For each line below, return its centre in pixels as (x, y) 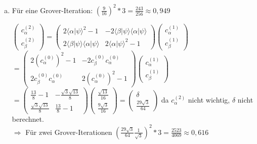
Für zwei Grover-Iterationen (69, 132)
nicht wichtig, (209, 100)
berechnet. (28, 119)
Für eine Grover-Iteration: (52, 10)
